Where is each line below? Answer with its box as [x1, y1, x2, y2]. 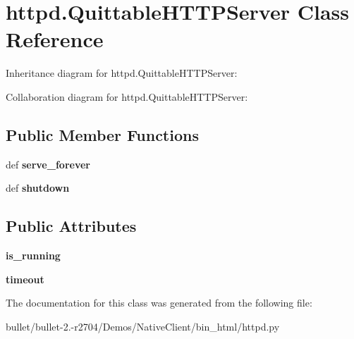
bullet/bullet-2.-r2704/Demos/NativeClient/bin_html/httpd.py [6, 319, 280, 333]
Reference [6, 25, 104, 54]
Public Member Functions [6, 123, 199, 145]
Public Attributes [6, 215, 137, 237]
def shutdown [6, 180, 70, 195]
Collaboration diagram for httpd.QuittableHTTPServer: [6, 89, 248, 104]
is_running [6, 248, 61, 263]
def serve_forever [6, 156, 90, 171]
